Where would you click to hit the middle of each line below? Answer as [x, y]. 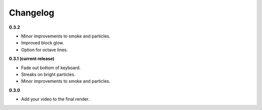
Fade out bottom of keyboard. [51, 68]
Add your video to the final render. [55, 99]
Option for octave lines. [44, 50]
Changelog [32, 13]
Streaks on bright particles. [48, 74]
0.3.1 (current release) [32, 59]
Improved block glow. [42, 43]
